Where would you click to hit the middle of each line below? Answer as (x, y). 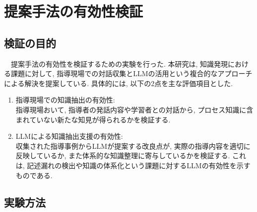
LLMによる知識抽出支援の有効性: (69, 136)
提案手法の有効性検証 (74, 11)
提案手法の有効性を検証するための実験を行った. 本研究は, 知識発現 (119, 63)
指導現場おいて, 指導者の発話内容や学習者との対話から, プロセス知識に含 (134, 109)
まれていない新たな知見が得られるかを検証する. (93, 119)
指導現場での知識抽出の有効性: (65, 100)
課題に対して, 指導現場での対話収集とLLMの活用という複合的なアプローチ (131, 73)
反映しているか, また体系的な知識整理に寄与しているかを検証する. (123, 156)
